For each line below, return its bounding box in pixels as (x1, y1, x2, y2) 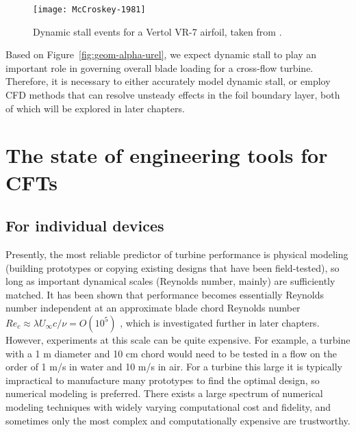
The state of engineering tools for (5, 141, 328, 169)
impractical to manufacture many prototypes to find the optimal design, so (5, 372, 320, 387)
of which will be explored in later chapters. (5, 101, 185, 115)
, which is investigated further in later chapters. (120, 315, 320, 329)
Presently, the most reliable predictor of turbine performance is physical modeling (5, 246, 348, 261)
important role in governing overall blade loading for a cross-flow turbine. (5, 60, 314, 75)
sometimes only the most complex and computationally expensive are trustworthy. (5, 413, 351, 427)
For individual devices (5, 215, 164, 236)
